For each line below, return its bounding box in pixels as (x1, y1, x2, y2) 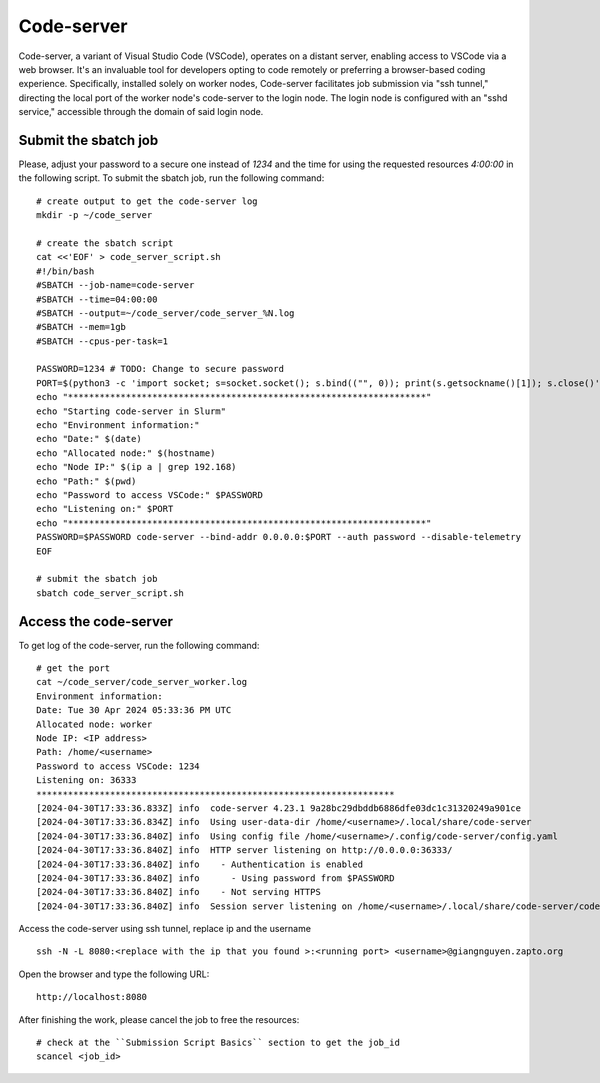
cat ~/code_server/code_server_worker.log (36, 676, 248, 688)
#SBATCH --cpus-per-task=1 (36, 335, 169, 347)
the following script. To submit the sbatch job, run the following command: (18, 172, 325, 184)
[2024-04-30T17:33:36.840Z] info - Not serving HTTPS (36, 886, 322, 898)
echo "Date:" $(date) (36, 433, 142, 445)
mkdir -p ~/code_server (36, 210, 153, 221)
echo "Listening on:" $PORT (36, 503, 174, 515)
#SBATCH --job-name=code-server (36, 280, 195, 291)
